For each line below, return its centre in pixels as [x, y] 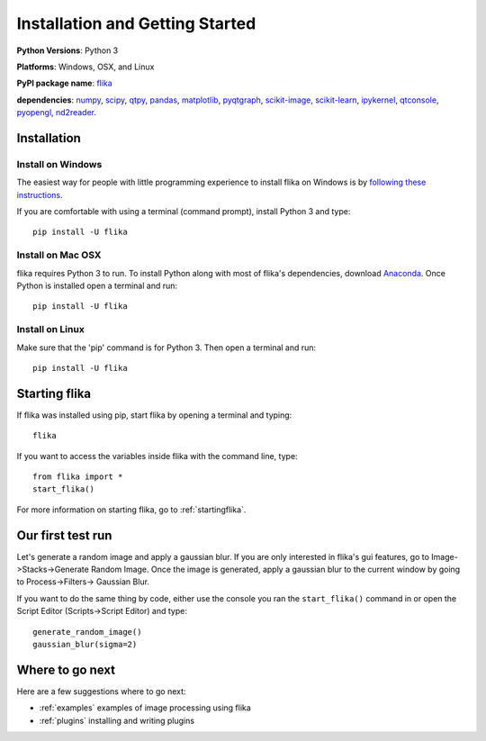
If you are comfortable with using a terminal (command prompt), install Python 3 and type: [184, 212]
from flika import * [78, 476]
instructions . [40, 194]
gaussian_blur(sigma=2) [85, 644]
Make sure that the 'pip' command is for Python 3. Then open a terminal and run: [166, 348]
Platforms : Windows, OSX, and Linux [85, 67]
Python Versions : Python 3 [67, 50]
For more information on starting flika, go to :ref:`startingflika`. [131, 510]
